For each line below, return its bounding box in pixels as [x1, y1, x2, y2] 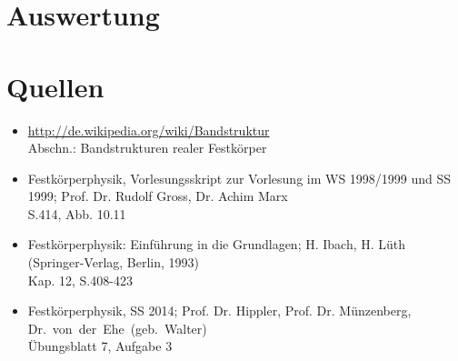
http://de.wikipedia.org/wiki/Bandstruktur [27, 120, 270, 139]
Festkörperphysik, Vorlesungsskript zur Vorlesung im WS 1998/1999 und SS [27, 168, 452, 187]
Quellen [6, 67, 105, 105]
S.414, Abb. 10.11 [27, 204, 126, 223]
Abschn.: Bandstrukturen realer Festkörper [27, 138, 267, 157]
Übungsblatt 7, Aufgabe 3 [27, 336, 173, 356]
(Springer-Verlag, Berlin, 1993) [27, 253, 200, 272]
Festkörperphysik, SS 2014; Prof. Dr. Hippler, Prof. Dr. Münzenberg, [27, 301, 412, 320]
